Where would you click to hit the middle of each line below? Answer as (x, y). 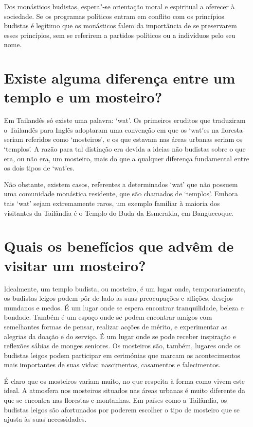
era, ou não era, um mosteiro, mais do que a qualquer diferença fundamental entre (126, 158)
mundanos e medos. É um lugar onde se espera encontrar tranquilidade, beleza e (124, 307)
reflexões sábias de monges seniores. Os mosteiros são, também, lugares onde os (122, 346)
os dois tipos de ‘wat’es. (39, 168)
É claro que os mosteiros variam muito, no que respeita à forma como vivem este (124, 381)
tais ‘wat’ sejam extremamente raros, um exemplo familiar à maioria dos (112, 203)
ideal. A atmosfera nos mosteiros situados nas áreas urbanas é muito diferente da (125, 390)
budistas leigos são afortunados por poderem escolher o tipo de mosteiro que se (122, 409)
